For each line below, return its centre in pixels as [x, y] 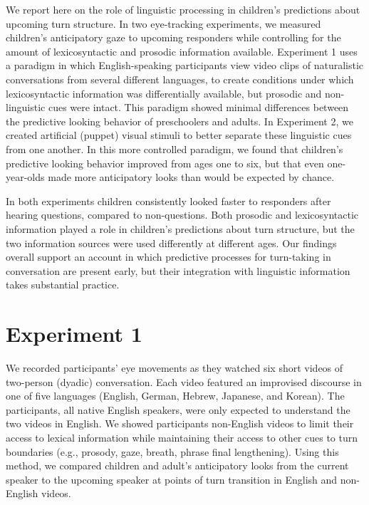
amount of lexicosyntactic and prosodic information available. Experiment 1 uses [182, 51]
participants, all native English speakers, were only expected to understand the [178, 409]
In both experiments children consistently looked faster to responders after [168, 201]
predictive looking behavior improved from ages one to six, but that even [165, 163]
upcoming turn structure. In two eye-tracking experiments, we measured [163, 23]
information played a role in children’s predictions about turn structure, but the [180, 228]
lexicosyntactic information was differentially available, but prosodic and [164, 93]
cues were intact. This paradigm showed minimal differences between [198, 107]
